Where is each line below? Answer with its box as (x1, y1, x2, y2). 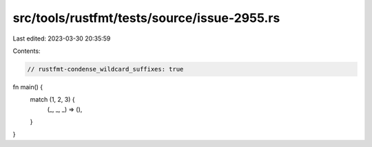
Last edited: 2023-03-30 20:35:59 (12, 34, 111, 43)
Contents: (12, 47, 41, 55)
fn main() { (12, 82, 43, 91)
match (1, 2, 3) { (30, 95, 75, 104)
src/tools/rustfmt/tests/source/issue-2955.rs (12, 10, 280, 25)
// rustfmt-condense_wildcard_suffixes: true (27, 65, 184, 73)
